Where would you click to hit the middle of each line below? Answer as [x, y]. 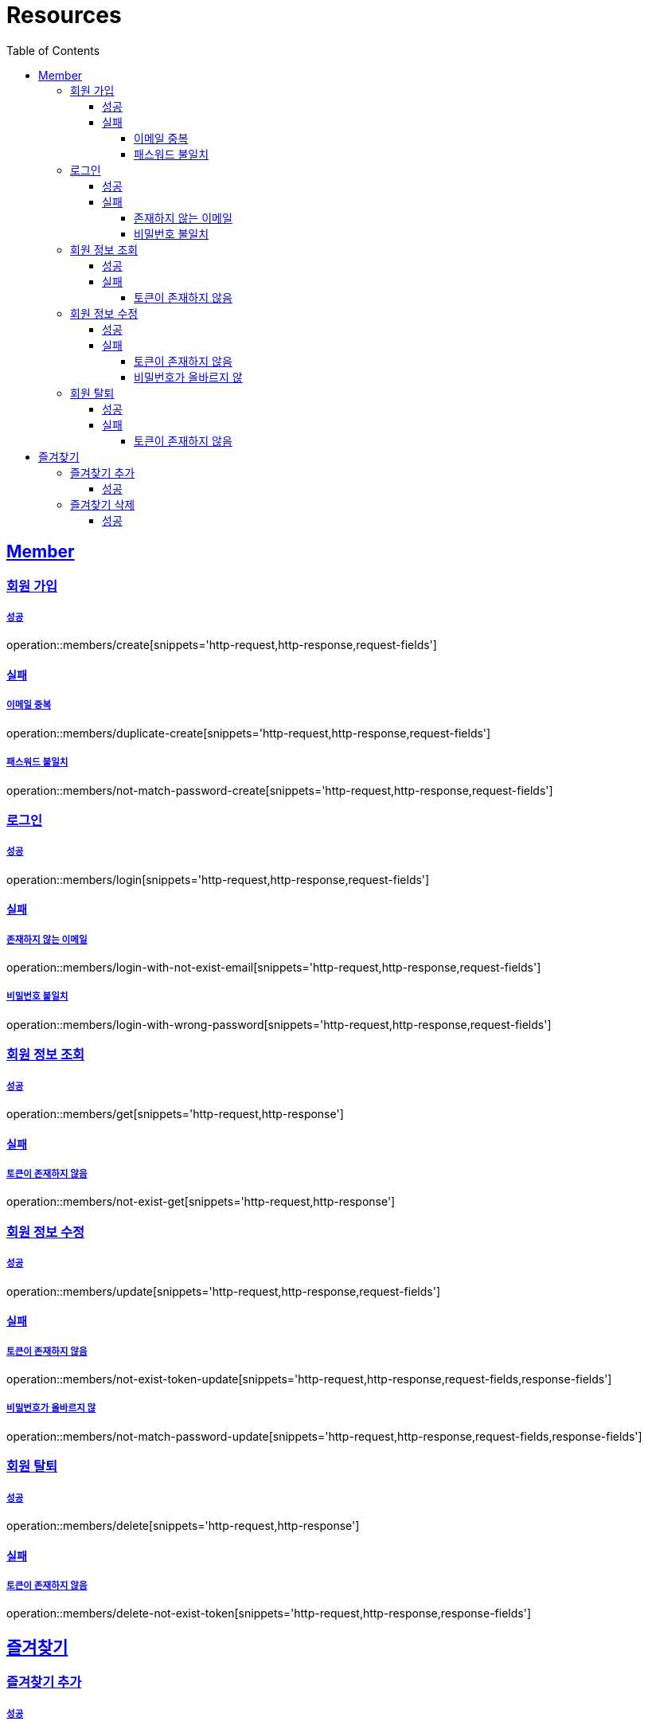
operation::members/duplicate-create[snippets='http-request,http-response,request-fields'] [249, 733]
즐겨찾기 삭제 [103, 504]
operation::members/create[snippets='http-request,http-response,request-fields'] [222, 645]
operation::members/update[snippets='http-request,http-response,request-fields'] [224, 1291]
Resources [64, 15]
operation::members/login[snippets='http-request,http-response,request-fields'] [218, 879]
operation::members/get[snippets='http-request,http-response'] [175, 1114]
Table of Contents [53, 50]
